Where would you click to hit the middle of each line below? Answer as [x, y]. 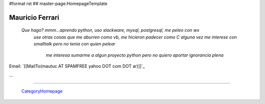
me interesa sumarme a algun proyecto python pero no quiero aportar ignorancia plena [135, 55]
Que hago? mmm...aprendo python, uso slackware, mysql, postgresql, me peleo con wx [110, 30]
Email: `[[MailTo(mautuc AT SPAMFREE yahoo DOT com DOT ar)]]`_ [77, 66]
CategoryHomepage [42, 91]
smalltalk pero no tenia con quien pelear [74, 44]
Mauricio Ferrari [34, 17]
